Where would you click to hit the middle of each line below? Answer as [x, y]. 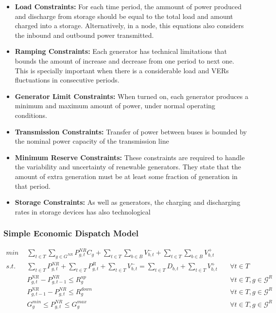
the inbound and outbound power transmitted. [84, 35]
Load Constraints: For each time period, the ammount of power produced [128, 6]
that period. [33, 186]
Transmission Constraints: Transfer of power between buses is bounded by [131, 131]
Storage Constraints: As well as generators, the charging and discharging [128, 202]
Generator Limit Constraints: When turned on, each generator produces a [131, 96]
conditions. [31, 115]
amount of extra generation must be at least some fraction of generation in [126, 176]
